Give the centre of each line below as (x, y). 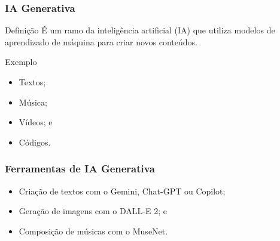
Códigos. (35, 142)
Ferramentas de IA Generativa (80, 169)
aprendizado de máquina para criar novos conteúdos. (101, 41)
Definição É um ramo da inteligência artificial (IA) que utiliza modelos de (140, 30)
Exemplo (21, 62)
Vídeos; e (36, 122)
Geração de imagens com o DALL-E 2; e (93, 211)
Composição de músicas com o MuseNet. (93, 231)
